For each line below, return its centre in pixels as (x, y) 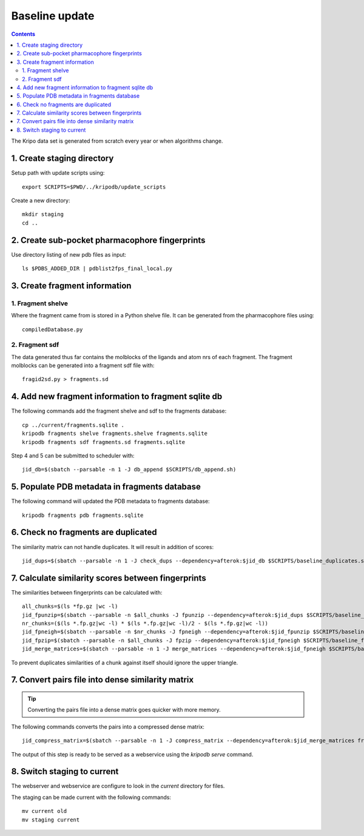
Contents (23, 34)
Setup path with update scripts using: (58, 173)
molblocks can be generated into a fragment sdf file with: (83, 366)
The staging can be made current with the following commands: (91, 797)
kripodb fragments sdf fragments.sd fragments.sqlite (103, 442)
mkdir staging (43, 214)
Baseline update (53, 16)
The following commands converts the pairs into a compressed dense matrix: (108, 726)
